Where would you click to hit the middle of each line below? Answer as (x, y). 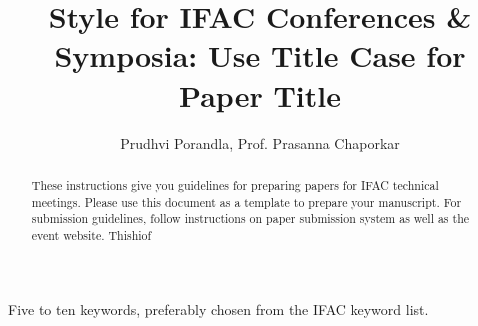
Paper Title (260, 94)
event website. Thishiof (91, 234)
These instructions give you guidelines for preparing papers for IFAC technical (235, 184)
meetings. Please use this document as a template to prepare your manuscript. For (246, 201)
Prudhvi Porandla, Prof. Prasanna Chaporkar (260, 142)
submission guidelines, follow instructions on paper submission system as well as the (250, 218)
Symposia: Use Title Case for (260, 55)
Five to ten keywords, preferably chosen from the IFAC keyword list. (218, 308)
